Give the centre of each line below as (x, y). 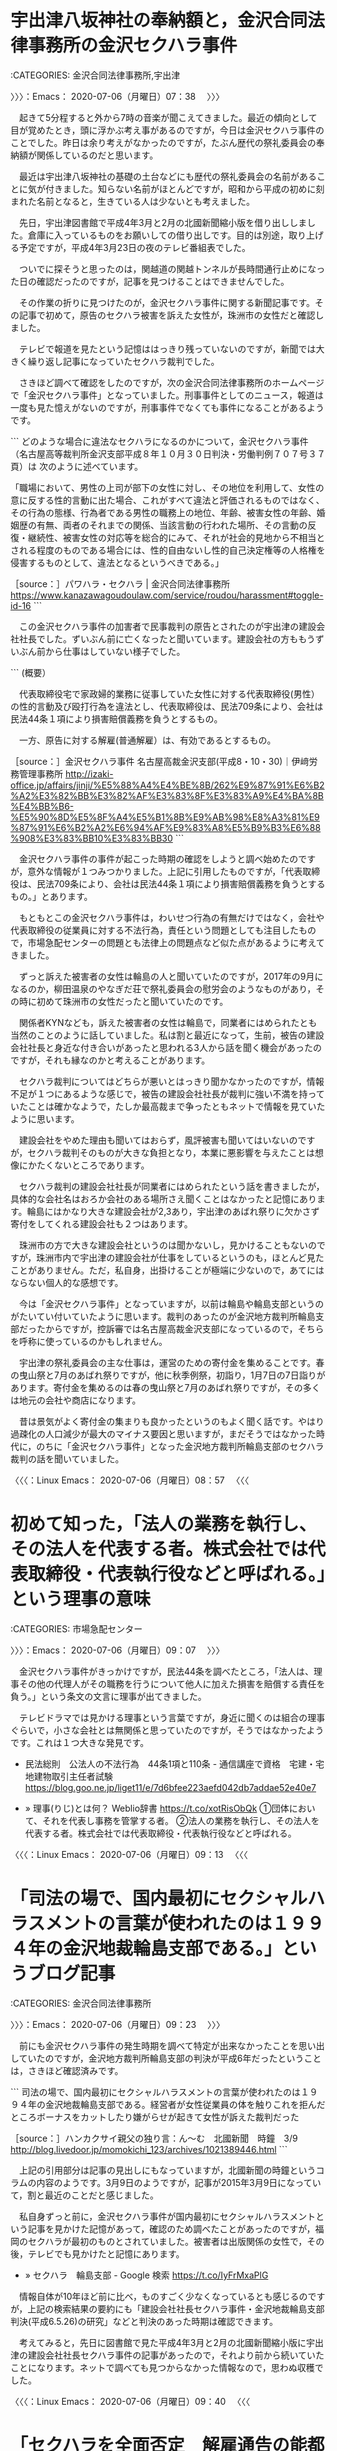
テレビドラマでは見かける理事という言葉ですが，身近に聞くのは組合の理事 (172, 1717)
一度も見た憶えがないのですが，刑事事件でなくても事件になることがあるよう (167, 407)
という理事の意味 (81, 1599)
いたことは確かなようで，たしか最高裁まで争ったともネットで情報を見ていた (168, 1106)
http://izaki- (89, 773)
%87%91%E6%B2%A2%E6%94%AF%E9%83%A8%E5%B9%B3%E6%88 (166, 827)
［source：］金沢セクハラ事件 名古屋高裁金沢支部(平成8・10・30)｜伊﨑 (160, 761)
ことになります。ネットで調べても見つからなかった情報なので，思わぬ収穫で (167, 2367)
